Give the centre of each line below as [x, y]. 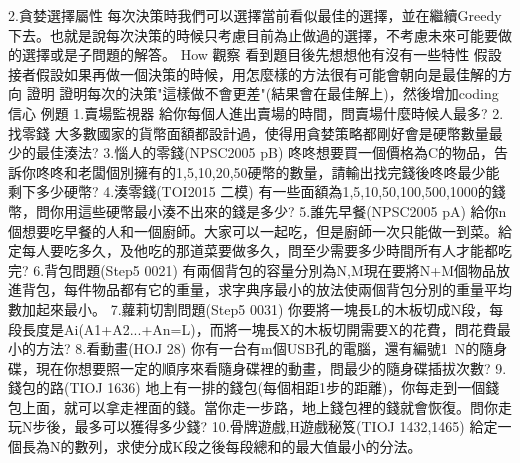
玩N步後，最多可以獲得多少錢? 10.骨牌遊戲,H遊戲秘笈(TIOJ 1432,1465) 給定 [253, 426]
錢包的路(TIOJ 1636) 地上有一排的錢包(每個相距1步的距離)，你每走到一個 [247, 387]
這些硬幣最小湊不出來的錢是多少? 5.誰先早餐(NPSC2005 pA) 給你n [292, 210]
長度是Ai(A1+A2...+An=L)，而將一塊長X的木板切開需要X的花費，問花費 [259, 328]
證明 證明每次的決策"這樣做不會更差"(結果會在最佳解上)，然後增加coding [262, 93]
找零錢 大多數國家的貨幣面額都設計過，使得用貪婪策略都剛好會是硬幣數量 [248, 132]
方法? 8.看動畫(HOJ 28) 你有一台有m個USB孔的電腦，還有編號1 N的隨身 [271, 348]
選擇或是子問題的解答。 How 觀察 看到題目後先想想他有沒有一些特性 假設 [261, 54]
